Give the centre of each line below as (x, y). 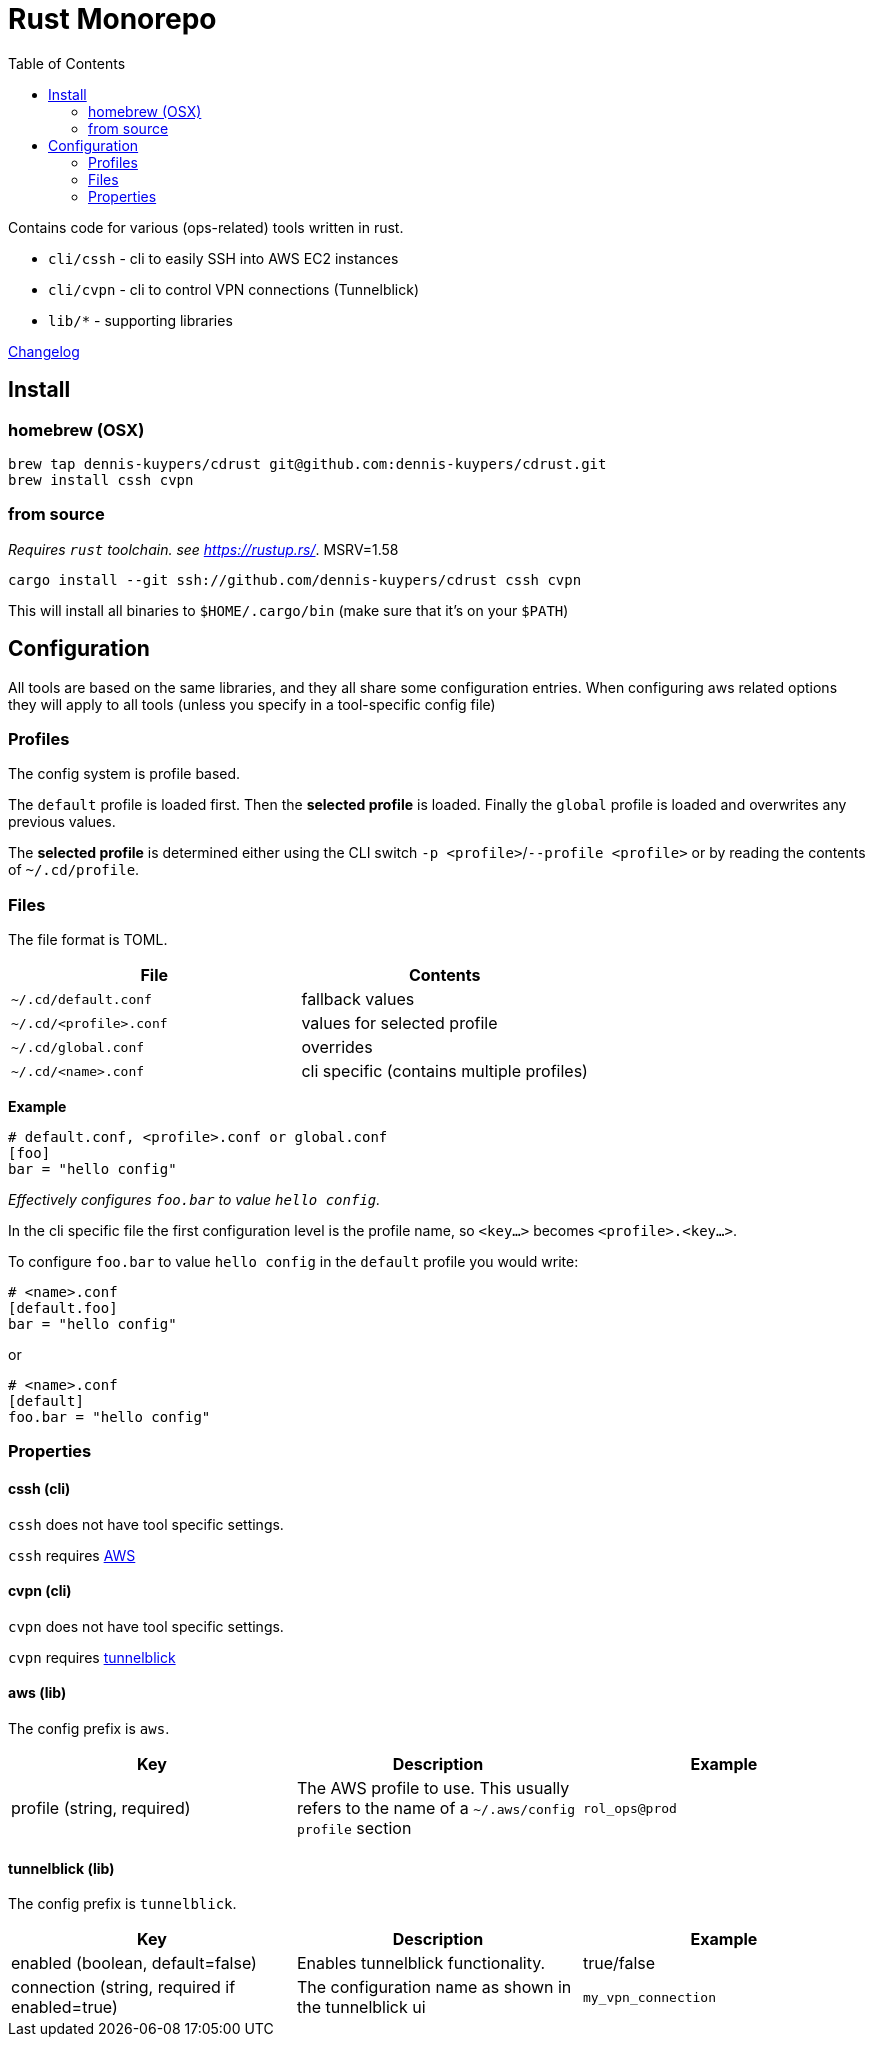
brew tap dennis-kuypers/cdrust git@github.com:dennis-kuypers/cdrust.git (307, 463)
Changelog (44, 351)
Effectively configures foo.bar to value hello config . (194, 1200)
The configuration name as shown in (434, 1987)
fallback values (358, 999)
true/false (619, 1963)
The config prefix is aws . (89, 1729)
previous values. (62, 822)
